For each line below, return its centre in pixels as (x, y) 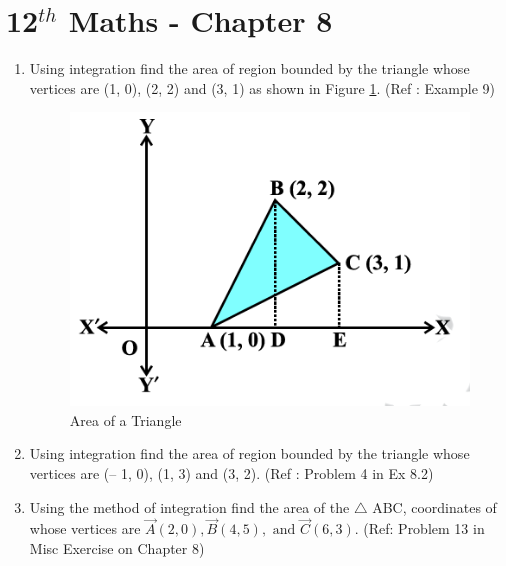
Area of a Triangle (125, 419)
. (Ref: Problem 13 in (419, 528)
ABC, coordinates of (434, 506)
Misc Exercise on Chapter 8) (117, 547)
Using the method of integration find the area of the (189, 506)
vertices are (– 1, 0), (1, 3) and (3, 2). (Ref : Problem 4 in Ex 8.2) (231, 472)
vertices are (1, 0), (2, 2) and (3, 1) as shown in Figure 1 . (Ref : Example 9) (262, 87)
